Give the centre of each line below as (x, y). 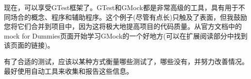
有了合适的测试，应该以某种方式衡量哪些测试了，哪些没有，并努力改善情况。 (126, 61)
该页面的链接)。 (29, 45)
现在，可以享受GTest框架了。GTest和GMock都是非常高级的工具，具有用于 (121, 7)
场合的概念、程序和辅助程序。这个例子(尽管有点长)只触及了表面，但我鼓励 (129, 17)
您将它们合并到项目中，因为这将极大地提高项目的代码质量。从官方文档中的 (123, 26)
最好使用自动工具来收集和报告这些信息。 (68, 71)
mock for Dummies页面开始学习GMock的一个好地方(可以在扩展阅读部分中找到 (126, 35)
